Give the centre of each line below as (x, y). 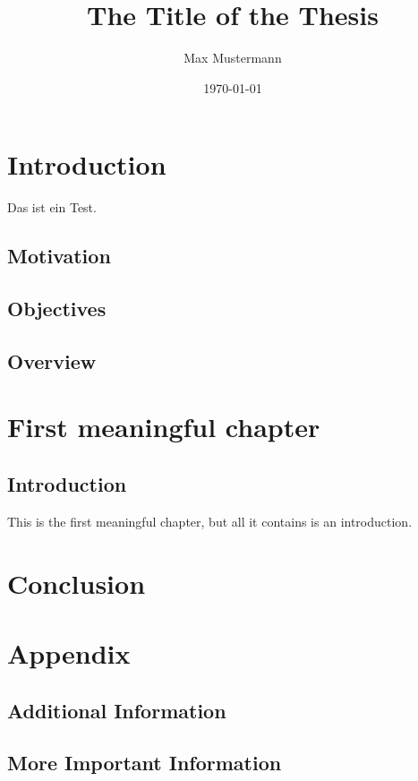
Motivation (59, 256)
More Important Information (145, 763)
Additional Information (117, 710)
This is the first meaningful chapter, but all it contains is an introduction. (210, 521)
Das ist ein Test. (52, 207)
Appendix (69, 652)
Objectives (57, 309)
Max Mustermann (233, 58)
